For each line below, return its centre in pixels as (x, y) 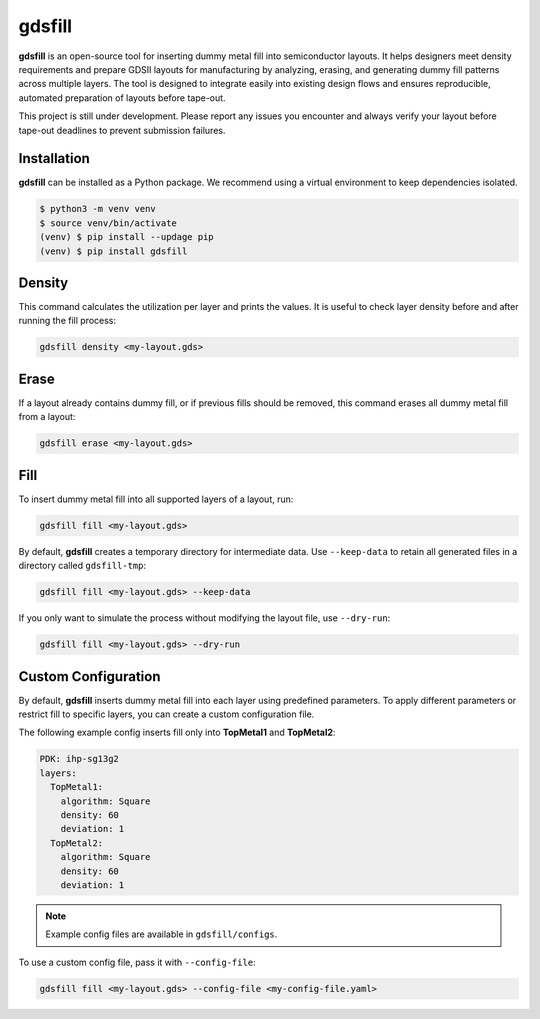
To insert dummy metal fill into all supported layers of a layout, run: (156, 499)
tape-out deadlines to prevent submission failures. (122, 130)
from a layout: (47, 417)
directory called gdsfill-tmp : (82, 566)
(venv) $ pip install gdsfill (113, 251)
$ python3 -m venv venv (98, 209)
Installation (54, 158)
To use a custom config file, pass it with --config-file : (137, 962)
